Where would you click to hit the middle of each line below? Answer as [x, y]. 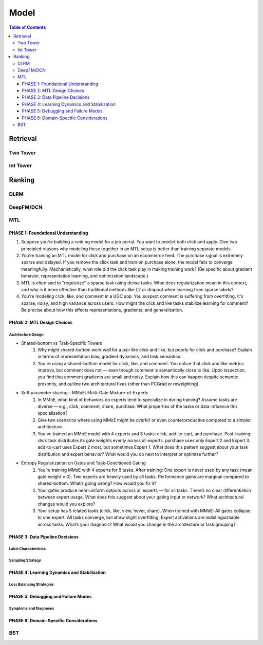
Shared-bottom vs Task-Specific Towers [62, 343]
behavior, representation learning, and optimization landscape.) [85, 276]
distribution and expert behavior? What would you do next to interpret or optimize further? [128, 454]
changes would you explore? [66, 504]
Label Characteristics [28, 549]
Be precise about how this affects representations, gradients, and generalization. [102, 310]
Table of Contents [28, 27]
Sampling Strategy [25, 561]
